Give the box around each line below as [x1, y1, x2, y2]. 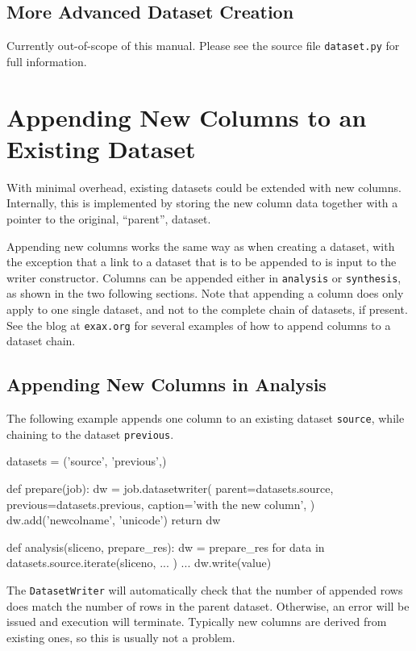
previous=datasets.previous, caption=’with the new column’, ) [6, 495, 315, 512]
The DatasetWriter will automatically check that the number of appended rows [6, 581, 403, 598]
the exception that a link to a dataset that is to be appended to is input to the [6, 253, 397, 270]
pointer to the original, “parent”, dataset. [6, 210, 211, 227]
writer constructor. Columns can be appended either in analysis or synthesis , [6, 269, 401, 286]
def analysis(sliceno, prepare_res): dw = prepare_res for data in [6, 538, 325, 555]
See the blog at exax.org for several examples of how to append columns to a [6, 316, 391, 333]
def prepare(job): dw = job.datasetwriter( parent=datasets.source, [6, 479, 334, 496]
